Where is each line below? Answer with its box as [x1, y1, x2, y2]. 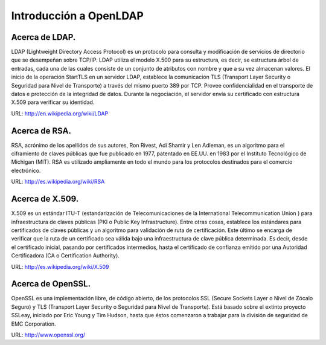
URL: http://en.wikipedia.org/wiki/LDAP [11, 109, 109, 117]
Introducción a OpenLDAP [11, 9, 144, 22]
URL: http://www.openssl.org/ [11, 331, 86, 338]
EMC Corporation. [11, 320, 57, 327]
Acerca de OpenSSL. [11, 279, 91, 289]
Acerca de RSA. [11, 126, 72, 136]
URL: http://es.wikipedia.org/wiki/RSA [11, 178, 105, 185]
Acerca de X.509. [11, 194, 79, 204]
